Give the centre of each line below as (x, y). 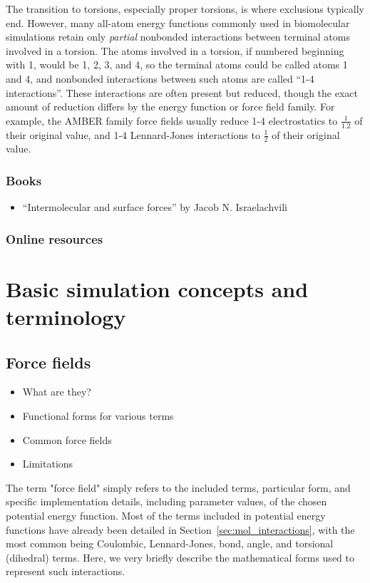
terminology (66, 317)
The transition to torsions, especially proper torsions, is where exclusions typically (185, 9)
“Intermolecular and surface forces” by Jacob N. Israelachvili (155, 207)
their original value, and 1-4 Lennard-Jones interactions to (133, 134)
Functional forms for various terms (98, 416)
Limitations (48, 464)
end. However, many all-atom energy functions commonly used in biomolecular (178, 22)
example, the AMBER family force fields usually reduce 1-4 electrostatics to (172, 120)
